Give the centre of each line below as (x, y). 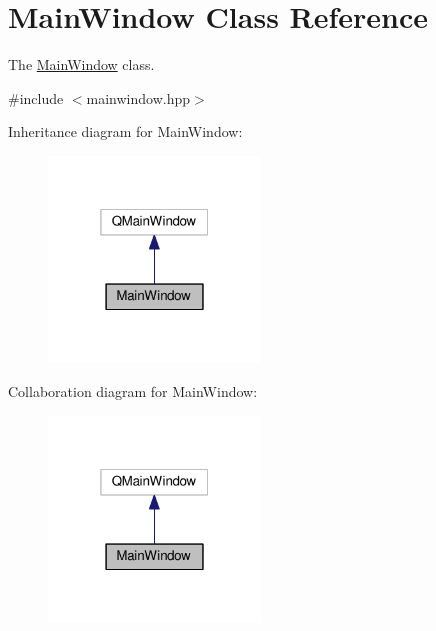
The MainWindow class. (81, 64)
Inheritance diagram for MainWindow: (125, 131)
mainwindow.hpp (138, 97)
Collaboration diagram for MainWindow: (133, 391)
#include (36, 97)
